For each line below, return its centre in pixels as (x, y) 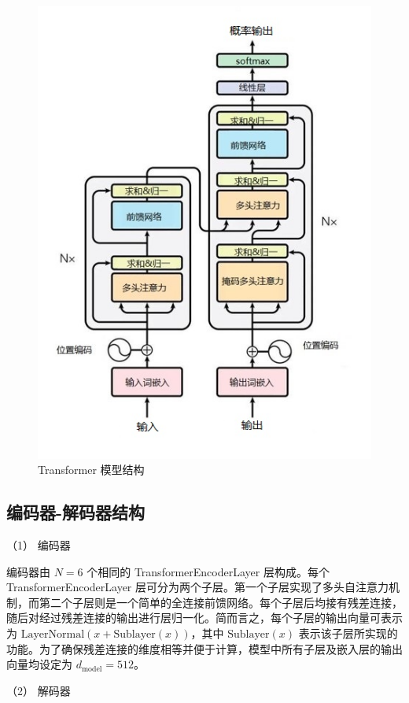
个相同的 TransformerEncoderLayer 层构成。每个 (208, 571)
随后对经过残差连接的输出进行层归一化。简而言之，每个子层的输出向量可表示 (204, 618)
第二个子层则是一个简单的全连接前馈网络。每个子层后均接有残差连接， (221, 602)
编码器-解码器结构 (76, 512)
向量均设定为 (39, 664)
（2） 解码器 (39, 690)
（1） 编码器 (39, 544)
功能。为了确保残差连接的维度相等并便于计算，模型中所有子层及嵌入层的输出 (204, 648)
